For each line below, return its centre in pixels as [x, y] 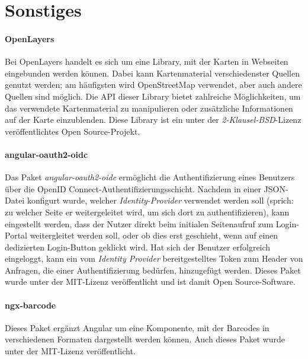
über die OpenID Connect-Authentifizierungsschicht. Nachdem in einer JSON [145, 188]
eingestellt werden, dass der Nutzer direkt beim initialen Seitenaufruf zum [139, 223]
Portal [16, 235]
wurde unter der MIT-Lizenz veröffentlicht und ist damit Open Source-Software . [150, 282]
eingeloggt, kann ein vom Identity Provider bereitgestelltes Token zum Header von [154, 258]
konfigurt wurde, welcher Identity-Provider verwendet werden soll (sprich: [160, 200]
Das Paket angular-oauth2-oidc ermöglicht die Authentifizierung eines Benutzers [150, 177]
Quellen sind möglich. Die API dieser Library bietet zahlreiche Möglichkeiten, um [153, 96]
